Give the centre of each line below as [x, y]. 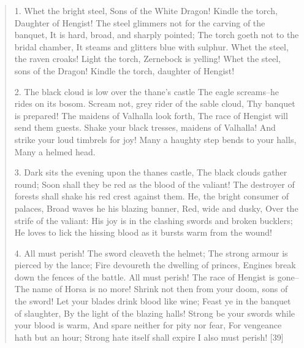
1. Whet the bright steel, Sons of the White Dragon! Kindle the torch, [146, 10]
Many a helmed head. [55, 151]
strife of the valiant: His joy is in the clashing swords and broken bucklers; [154, 220]
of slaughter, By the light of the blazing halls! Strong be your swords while [155, 313]
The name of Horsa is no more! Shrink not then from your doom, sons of [151, 289]
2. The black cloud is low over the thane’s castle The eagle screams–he [147, 91]
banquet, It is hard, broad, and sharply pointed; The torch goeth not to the [157, 35]
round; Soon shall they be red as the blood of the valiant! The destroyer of [154, 184]
